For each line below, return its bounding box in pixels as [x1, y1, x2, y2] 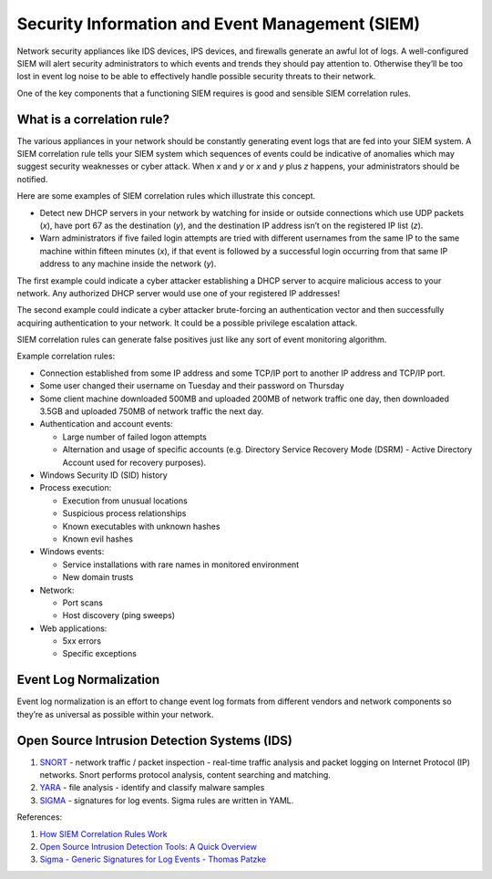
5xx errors [62, 636, 102, 646]
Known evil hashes [62, 533, 134, 544]
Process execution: [39, 482, 112, 493]
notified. [16, 173, 48, 184]
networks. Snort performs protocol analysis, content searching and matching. [39, 770, 332, 781]
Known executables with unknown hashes [62, 521, 220, 532]
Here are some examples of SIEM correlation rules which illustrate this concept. [16, 191, 316, 202]
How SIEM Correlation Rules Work [39, 828, 168, 839]
